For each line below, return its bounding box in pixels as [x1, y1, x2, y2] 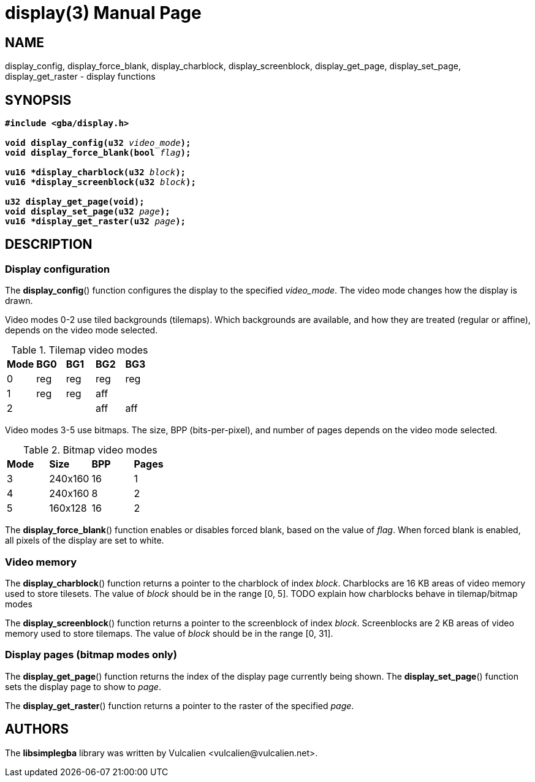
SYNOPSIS [5, 92, 72, 108]
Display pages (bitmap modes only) [5, 648, 177, 661]
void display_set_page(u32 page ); [5, 207, 170, 217]
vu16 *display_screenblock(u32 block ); [5, 177, 196, 188]
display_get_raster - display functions [5, 71, 156, 82]
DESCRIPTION [5, 237, 93, 252]
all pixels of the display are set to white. [5, 535, 164, 546]
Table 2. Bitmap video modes [23, 444, 157, 457]
